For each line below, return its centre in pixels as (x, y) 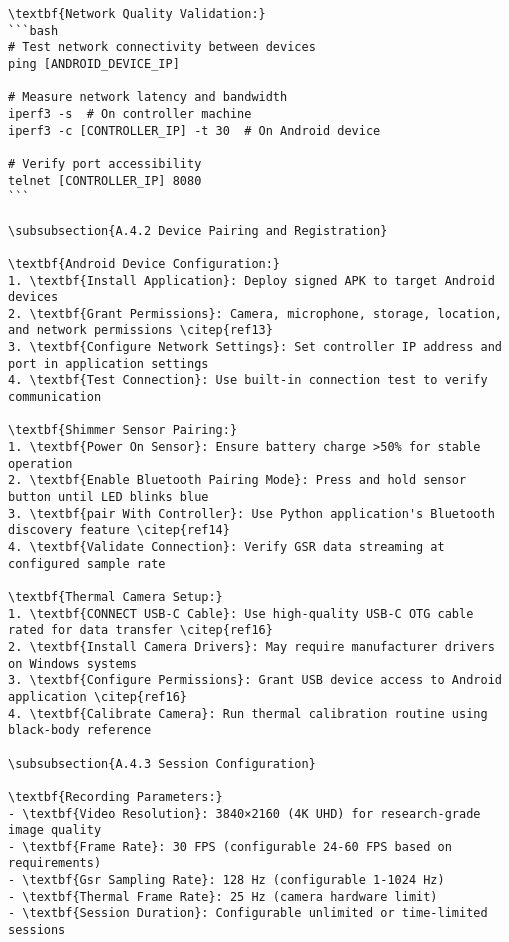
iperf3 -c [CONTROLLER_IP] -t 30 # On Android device (194, 130)
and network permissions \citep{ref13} (140, 330)
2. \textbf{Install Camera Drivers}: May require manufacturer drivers (251, 646)
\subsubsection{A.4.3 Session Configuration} (162, 763)
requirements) (55, 863)
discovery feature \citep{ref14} (119, 530)
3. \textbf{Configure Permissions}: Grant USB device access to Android (255, 680)
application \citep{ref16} (97, 696)
